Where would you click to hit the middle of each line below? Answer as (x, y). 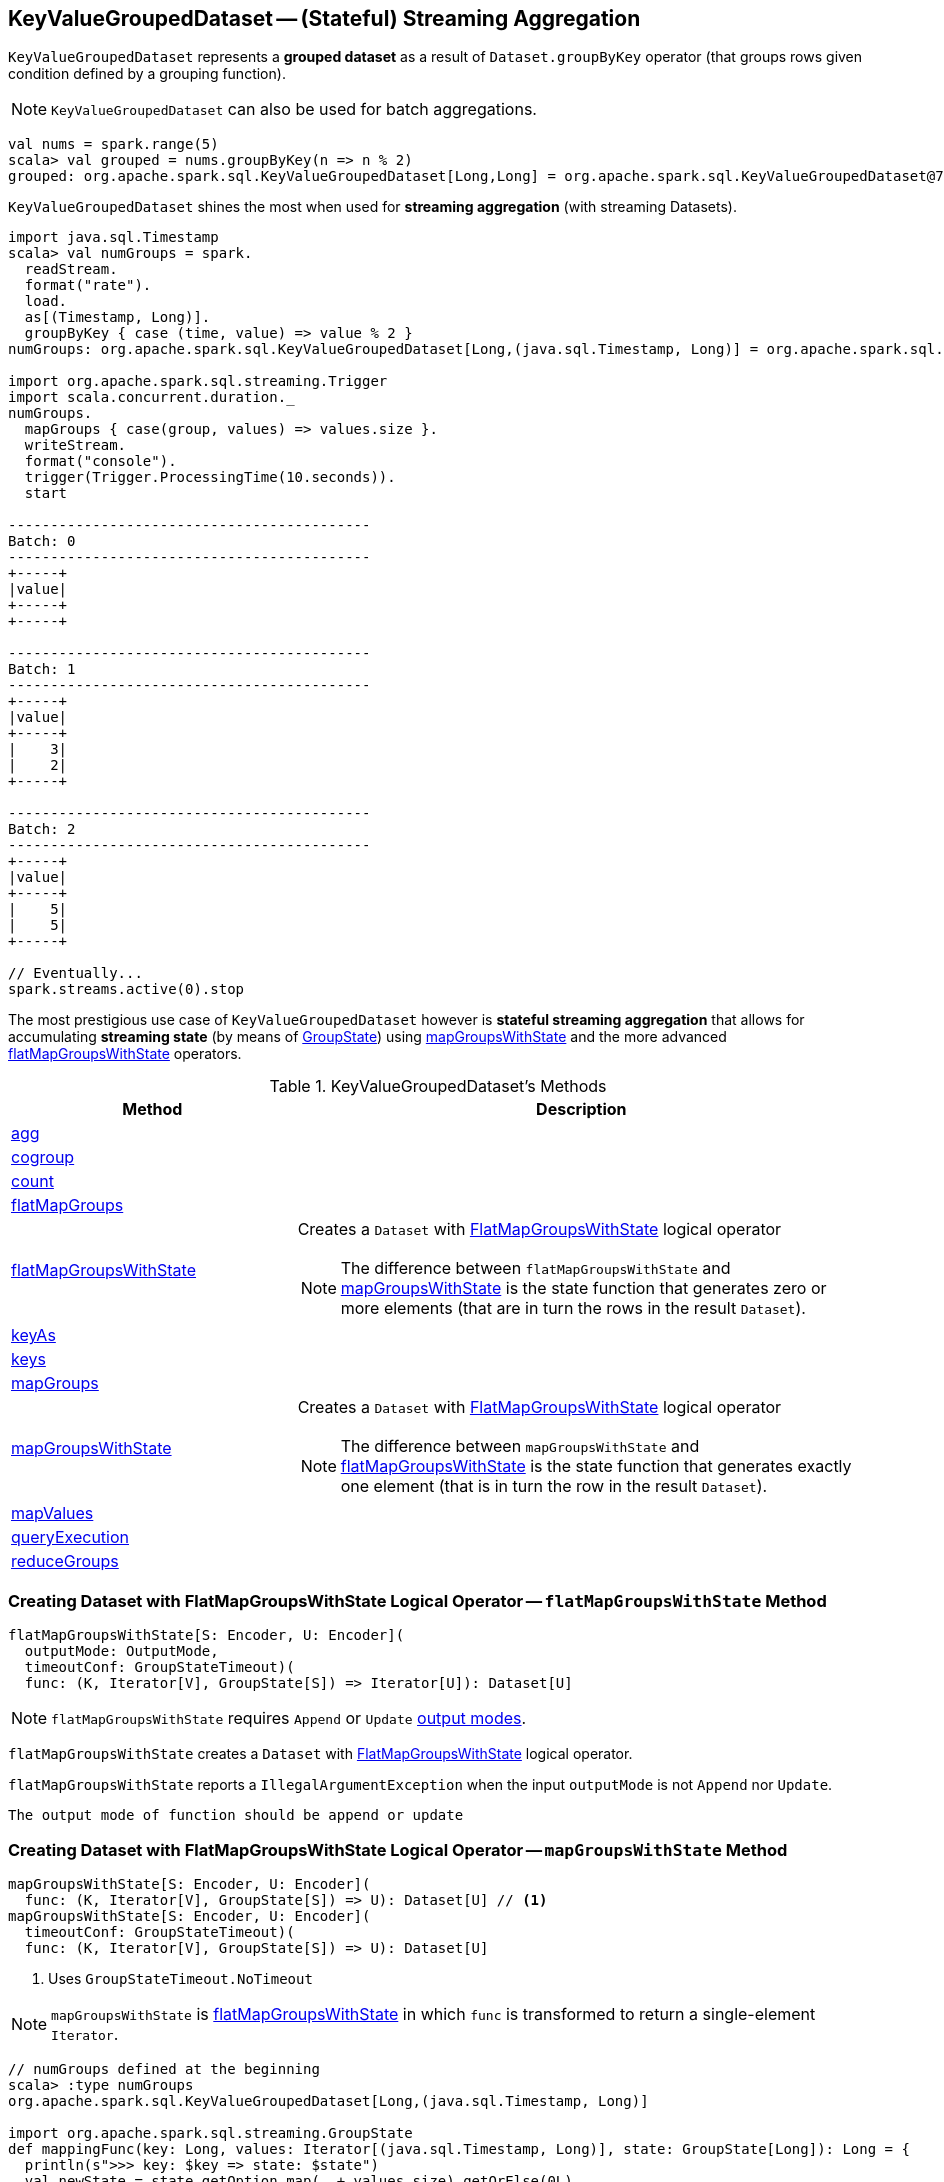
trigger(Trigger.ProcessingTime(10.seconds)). (210, 477)
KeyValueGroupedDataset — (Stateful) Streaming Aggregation (324, 18)
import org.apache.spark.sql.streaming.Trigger (198, 381)
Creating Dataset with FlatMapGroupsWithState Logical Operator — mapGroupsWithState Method (398, 1849)
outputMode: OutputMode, (121, 1651)
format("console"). (100, 461)
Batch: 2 (42, 829)
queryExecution (70, 1537)
